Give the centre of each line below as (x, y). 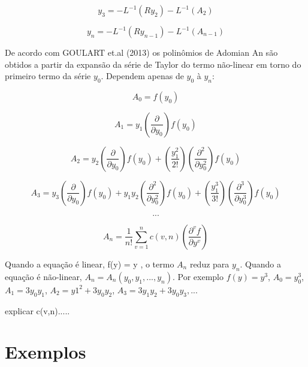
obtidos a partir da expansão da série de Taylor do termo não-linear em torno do (153, 64)
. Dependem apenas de (142, 76)
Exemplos (46, 352)
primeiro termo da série (48, 76)
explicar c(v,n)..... (37, 310)
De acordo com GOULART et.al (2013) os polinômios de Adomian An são (141, 52)
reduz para (209, 264)
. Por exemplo (198, 276)
